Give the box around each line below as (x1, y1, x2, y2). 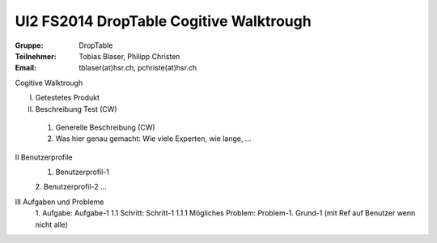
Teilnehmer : (15, 51, 57, 61)
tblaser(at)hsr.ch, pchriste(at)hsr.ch (78, 63, 197, 73)
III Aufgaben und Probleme (15, 197, 104, 207)
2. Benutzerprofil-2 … (35, 182, 107, 192)
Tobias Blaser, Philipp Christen (78, 51, 180, 61)
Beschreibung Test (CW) (35, 104, 117, 113)
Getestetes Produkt (35, 93, 100, 103)
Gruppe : (15, 40, 44, 50)
